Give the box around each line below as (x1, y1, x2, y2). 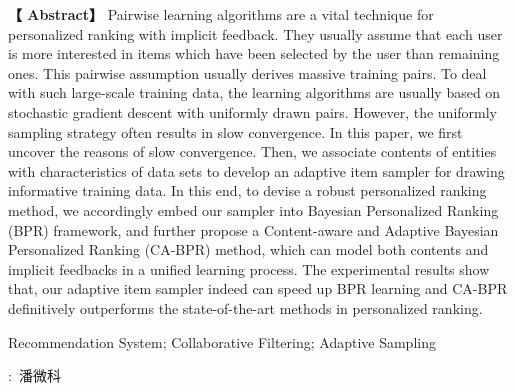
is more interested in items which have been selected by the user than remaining (8, 43, 500, 64)
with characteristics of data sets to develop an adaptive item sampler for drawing (8, 160, 505, 181)
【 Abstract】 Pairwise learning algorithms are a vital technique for (8, 4, 434, 24)
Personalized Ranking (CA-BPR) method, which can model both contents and (8, 239, 489, 260)
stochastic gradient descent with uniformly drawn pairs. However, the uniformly (8, 101, 498, 122)
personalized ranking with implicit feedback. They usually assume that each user (8, 23, 503, 44)
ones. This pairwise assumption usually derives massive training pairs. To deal (8, 62, 487, 83)
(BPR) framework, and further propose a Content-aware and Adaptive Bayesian (8, 219, 499, 240)
